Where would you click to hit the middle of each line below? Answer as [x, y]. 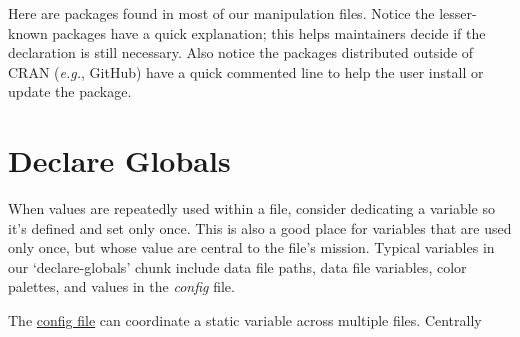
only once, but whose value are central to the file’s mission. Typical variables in [251, 247]
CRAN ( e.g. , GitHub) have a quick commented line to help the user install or [246, 71]
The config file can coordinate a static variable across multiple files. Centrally [245, 320]
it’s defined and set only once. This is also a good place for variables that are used [260, 227]
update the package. [70, 91]
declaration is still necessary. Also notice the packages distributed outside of [241, 52]
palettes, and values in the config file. [121, 286]
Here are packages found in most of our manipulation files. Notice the [221, 13]
